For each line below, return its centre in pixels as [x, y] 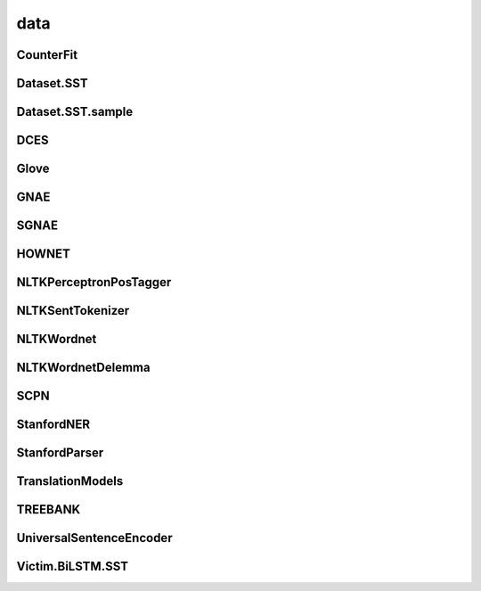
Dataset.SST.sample [75, 112]
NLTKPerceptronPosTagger [94, 282]
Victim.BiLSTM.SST [73, 566]
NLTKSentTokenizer [73, 311]
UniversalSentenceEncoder [94, 538]
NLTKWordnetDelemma [83, 368]
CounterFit [47, 55]
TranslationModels [70, 481]
